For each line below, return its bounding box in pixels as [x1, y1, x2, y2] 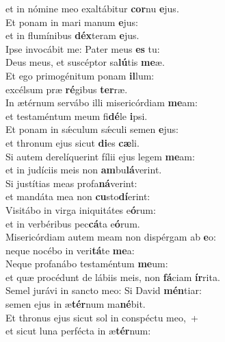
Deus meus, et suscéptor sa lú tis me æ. [5, 55, 165, 69]
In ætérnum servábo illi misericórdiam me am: [5, 95, 198, 110]
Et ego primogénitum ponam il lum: [5, 68, 155, 82]
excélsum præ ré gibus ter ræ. [5, 82, 128, 96]
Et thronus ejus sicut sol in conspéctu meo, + [5, 310, 198, 324]
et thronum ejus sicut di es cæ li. [5, 135, 140, 149]
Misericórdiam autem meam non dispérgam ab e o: [5, 230, 216, 244]
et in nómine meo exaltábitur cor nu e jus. [5, 1, 179, 15]
